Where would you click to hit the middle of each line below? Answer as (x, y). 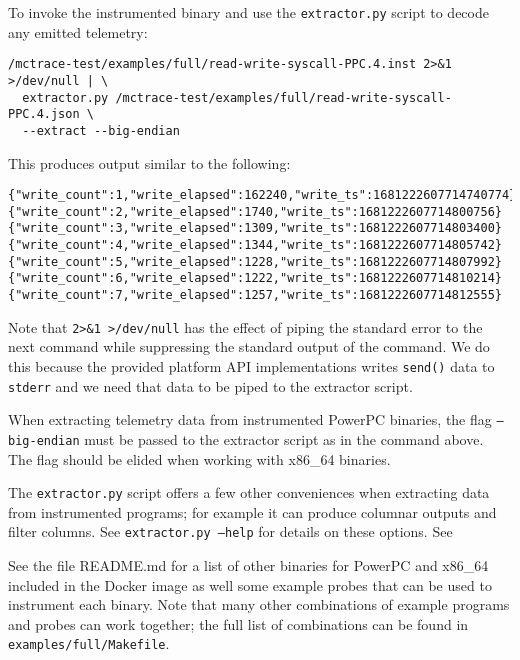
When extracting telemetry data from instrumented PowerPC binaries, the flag (250, 419)
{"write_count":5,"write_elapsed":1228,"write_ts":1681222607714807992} (255, 261)
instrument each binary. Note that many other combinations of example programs (259, 604)
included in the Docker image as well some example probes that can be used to (250, 584)
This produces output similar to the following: (149, 162)
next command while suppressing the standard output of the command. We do (249, 346)
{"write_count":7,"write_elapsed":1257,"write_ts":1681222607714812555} (255, 295)
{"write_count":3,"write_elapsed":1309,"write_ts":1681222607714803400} (255, 228)
